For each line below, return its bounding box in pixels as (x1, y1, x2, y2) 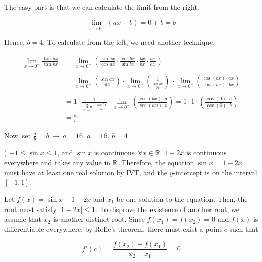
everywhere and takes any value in (4, 157, 111, 168)
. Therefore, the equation (117, 157, 194, 168)
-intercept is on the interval (173, 167, 257, 177)
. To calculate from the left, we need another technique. (43, 37, 215, 47)
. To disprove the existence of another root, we (95, 203, 239, 214)
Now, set (4, 130, 31, 140)
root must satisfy (4, 203, 57, 214)
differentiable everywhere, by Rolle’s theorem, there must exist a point (4, 223, 222, 234)
